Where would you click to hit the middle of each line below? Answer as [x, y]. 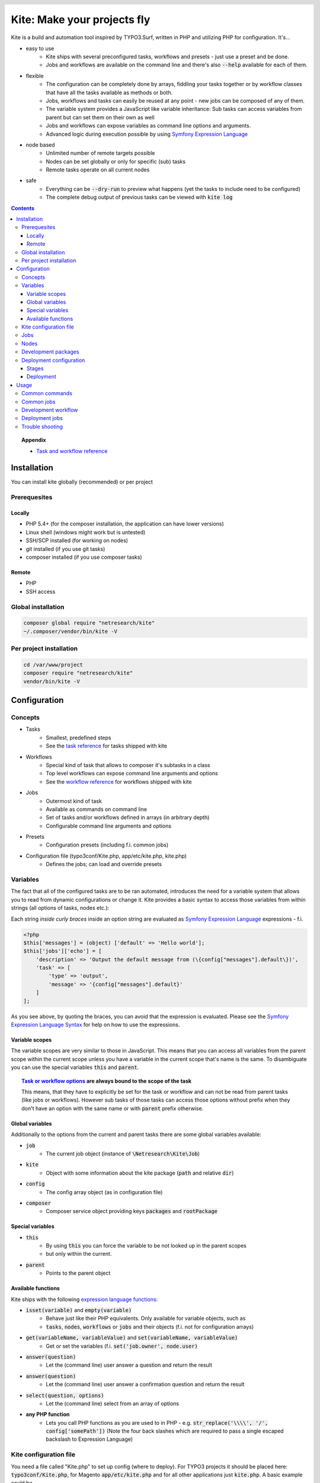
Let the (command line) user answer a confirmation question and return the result [145, 1385]
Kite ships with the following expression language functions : [84, 1299]
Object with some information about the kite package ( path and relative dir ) [140, 1173]
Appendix [34, 440]
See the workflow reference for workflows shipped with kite [119, 782]
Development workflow [50, 410]
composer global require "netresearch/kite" [89, 623]
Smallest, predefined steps [79, 737]
